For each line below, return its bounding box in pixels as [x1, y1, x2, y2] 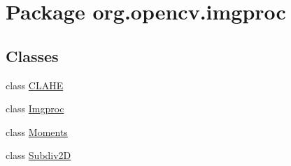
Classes [6, 45, 59, 66]
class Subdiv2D [6, 148, 71, 163]
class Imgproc [6, 101, 64, 116]
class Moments [6, 124, 68, 139]
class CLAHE [6, 77, 64, 92]
